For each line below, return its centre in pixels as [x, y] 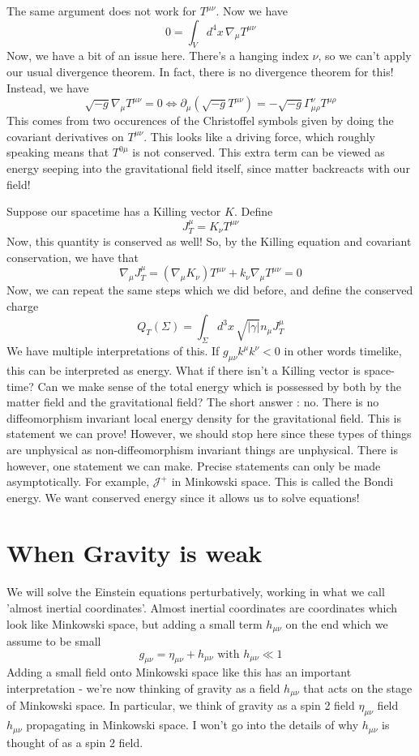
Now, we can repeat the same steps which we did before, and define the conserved [210, 290]
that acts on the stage [358, 688]
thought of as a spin [56, 742]
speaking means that [58, 152]
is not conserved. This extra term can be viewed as [259, 152]
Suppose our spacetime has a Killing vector [114, 211]
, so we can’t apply [365, 56]
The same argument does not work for [101, 11]
